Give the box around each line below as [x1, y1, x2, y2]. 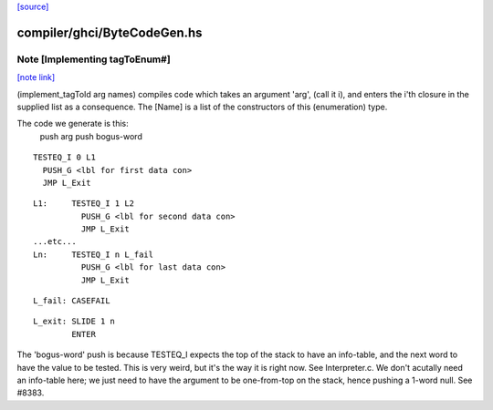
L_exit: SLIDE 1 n [33, 316, 116, 327]
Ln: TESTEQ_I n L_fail [33, 249, 154, 260]
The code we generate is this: [16, 118, 130, 129]
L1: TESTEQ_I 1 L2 [33, 199, 135, 209]
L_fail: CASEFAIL [33, 296, 110, 306]
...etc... [33, 237, 77, 247]
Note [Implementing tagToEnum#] [16, 53, 171, 66]
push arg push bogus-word [39, 130, 143, 141]
